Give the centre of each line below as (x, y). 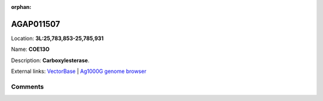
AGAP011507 (36, 24)
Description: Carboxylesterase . (50, 60)
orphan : (21, 7)
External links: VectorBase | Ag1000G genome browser (79, 71)
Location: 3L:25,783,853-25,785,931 (57, 38)
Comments (28, 87)
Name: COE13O (31, 49)
